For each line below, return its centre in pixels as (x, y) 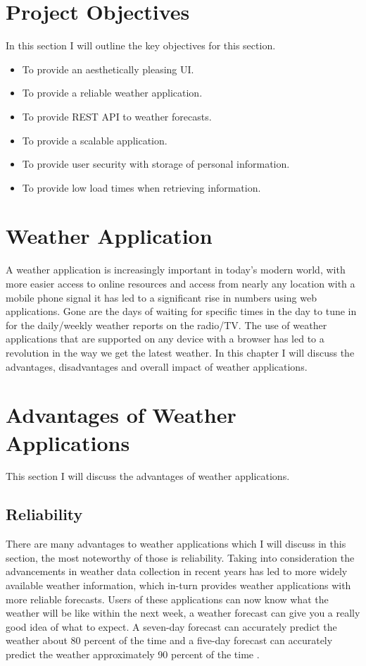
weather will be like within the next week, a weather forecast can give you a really (183, 613)
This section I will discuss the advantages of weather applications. (148, 476)
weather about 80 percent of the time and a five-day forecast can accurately (169, 640)
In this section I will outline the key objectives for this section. (141, 45)
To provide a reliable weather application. (112, 93)
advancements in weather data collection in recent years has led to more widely (177, 571)
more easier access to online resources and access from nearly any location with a (181, 283)
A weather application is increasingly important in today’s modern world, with (176, 270)
